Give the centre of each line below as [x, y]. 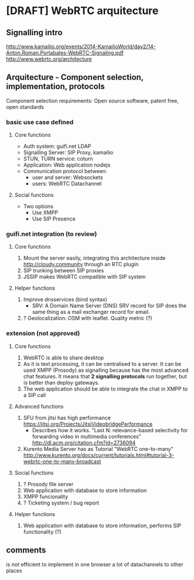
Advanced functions [39, 406]
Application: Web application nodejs [67, 165]
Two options [38, 206]
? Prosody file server [48, 484]
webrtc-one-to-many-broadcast [62, 461]
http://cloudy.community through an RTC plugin [81, 264]
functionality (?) [42, 531]
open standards [25, 107]
